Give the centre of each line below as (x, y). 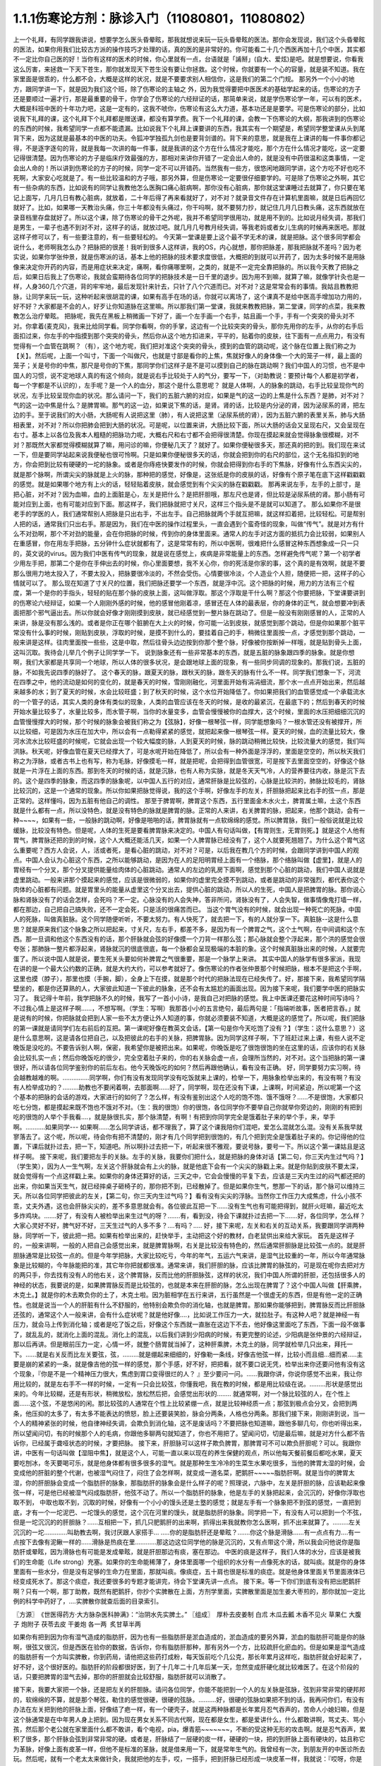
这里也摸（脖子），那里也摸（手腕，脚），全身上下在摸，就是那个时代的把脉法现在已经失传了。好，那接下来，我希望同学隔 (189, 978)
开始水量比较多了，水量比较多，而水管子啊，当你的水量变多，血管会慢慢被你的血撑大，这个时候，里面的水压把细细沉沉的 (189, 712)
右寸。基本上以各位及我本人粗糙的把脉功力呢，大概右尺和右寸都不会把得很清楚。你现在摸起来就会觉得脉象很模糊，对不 (186, 435)
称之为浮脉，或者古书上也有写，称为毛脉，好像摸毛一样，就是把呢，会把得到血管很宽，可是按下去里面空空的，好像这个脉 (189, 761)
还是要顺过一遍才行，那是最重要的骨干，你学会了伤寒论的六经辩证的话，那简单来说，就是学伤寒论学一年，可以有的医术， (189, 98)
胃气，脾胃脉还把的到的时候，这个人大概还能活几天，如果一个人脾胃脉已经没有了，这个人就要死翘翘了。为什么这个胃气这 (189, 840)
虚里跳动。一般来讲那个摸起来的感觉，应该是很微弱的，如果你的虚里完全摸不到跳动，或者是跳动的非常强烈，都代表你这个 (189, 879)
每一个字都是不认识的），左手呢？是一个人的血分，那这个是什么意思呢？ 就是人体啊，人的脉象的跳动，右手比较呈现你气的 (188, 386)
